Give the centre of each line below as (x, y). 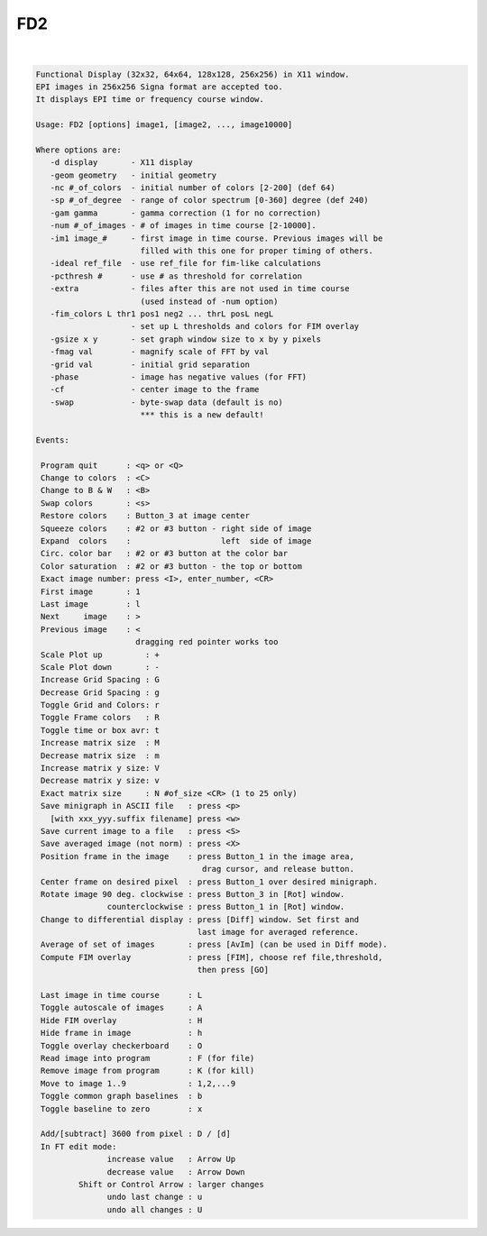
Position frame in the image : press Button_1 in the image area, (198, 856)
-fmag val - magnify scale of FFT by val (160, 352)
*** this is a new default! (202, 415)
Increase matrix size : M (100, 743)
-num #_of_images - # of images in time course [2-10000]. (183, 226)
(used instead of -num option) (209, 301)
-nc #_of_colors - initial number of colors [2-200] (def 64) (193, 188)
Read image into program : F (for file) (148, 1058)
